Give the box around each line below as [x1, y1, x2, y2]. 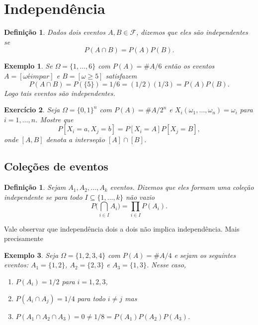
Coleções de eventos [4, 159, 108, 174]
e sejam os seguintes [174, 249, 236, 260]
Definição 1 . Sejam [4, 182, 66, 192]
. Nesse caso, [147, 259, 186, 270]
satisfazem [105, 70, 137, 81]
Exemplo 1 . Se [4, 61, 53, 71]
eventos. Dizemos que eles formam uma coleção [110, 182, 254, 192]
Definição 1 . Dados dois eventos [4, 27, 105, 37]
